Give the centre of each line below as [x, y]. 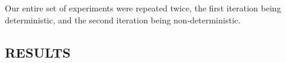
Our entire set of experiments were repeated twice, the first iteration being [143, 8]
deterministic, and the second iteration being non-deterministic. [123, 19]
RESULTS [38, 52]
